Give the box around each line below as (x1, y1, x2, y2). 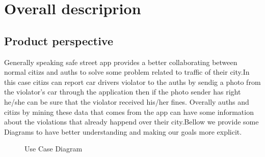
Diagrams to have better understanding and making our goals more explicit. (4, 126, 242, 137)
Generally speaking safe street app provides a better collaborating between (4, 56, 237, 67)
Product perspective (4, 33, 113, 48)
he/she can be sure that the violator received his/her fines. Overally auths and (4, 96, 249, 107)
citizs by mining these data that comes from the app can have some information (4, 106, 254, 117)
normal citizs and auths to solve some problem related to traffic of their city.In (4, 67, 250, 77)
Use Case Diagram (24, 143, 83, 154)
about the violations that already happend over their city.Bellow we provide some (4, 116, 259, 127)
